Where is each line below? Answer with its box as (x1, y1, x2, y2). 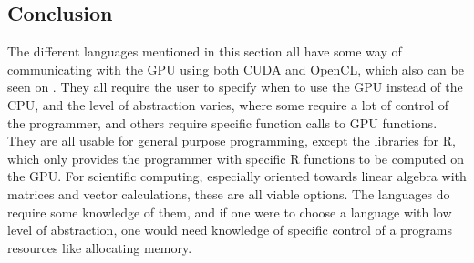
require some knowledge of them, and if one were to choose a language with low (7, 202, 452, 221)
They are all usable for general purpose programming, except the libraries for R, (7, 131, 456, 150)
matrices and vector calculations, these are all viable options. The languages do (7, 184, 450, 203)
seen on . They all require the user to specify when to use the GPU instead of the (7, 77, 463, 96)
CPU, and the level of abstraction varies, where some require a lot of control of (7, 95, 449, 114)
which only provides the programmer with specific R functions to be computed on (7, 148, 465, 167)
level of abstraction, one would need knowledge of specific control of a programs (7, 220, 453, 239)
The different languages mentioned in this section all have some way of (7, 42, 402, 61)
